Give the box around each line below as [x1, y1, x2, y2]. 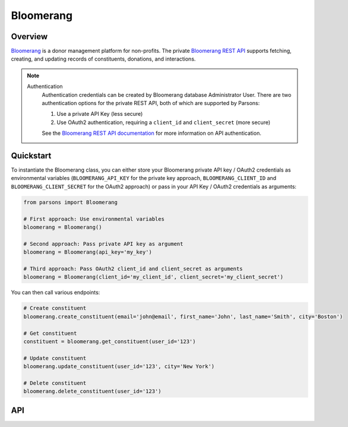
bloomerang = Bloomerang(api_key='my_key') [23, 249, 153, 255]
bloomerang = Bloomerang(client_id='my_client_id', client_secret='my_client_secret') [23, 274, 284, 280]
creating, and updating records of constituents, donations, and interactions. [11, 55, 196, 62]
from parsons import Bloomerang [23, 199, 118, 205]
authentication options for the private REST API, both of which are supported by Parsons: [42, 100, 260, 107]
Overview [11, 31, 48, 42]
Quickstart [11, 151, 52, 160]
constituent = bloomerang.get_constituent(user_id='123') [23, 338, 196, 344]
